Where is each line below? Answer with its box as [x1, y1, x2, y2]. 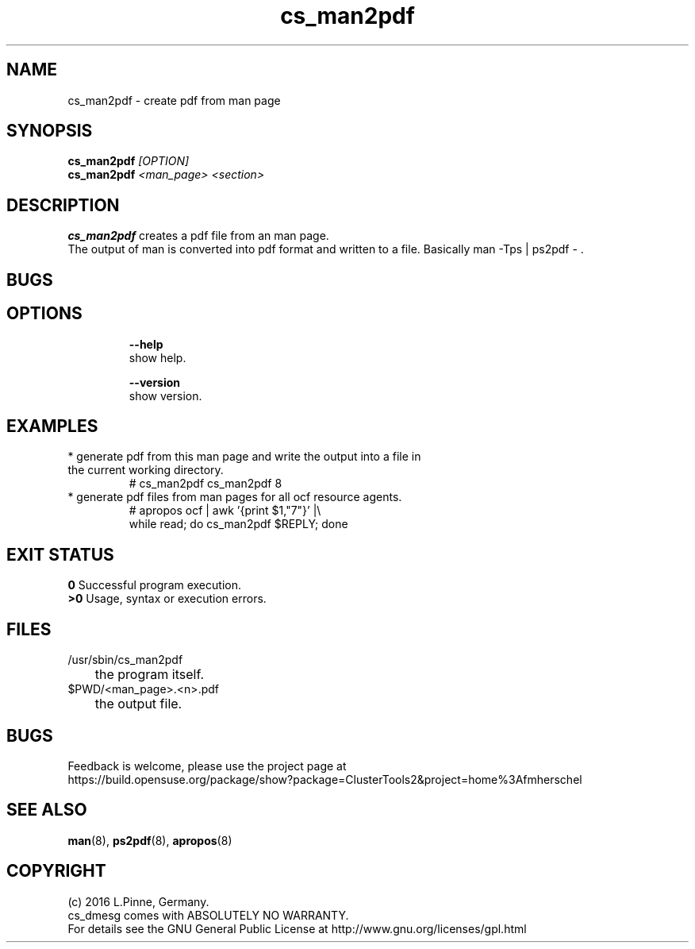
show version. [129, 388, 202, 403]
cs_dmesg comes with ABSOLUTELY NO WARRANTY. [67, 908, 349, 922]
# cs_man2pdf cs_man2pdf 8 [129, 476, 282, 491]
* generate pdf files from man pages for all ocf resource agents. [67, 490, 402, 504]
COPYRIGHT [6, 861, 106, 881]
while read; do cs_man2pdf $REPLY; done [129, 517, 348, 531]
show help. [129, 350, 186, 365]
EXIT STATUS [6, 544, 114, 565]
